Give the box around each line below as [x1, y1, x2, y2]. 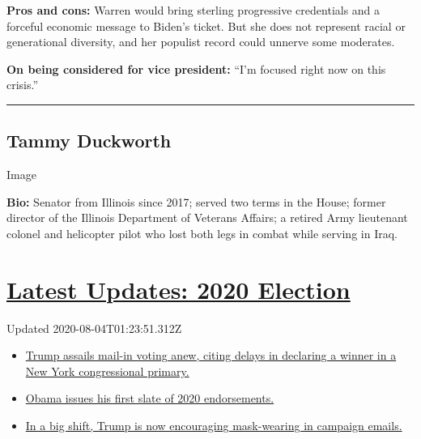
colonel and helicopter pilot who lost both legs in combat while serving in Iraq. [6, 224, 398, 241]
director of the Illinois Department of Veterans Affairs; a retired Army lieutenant [6, 209, 408, 226]
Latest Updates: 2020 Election [6, 272, 351, 305]
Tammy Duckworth [6, 128, 172, 153]
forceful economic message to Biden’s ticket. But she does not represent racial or [6, 17, 406, 34]
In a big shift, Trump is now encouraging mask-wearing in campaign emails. [25, 417, 402, 434]
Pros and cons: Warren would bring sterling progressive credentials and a [6, 2, 381, 18]
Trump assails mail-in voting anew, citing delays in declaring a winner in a [25, 347, 397, 364]
